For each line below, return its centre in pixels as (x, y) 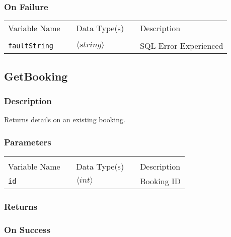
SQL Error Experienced (182, 46)
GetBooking (36, 76)
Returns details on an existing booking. (65, 120)
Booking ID (161, 181)
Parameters (28, 142)
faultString (31, 46)
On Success (27, 229)
